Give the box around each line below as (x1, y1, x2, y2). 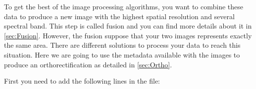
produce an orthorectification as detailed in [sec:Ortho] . (4, 59, 172, 69)
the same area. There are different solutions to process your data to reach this (4, 40, 241, 50)
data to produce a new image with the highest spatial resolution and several (4, 11, 235, 21)
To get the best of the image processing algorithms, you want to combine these (4, 1, 244, 11)
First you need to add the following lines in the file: (4, 76, 160, 86)
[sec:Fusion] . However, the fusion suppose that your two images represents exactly (4, 30, 252, 40)
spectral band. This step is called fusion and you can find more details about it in (4, 21, 252, 31)
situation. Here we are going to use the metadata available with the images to (4, 49, 240, 59)
